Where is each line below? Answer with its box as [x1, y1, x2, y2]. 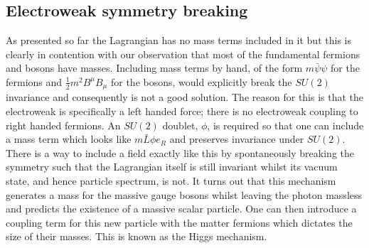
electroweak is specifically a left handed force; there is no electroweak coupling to [6, 104, 358, 119]
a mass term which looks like [6, 131, 132, 146]
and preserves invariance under [169, 131, 304, 146]
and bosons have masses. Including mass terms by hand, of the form [6, 60, 303, 75]
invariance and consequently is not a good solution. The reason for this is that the [6, 90, 364, 104]
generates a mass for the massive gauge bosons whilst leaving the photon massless [6, 187, 363, 202]
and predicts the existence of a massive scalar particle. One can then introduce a [6, 201, 357, 216]
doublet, [162, 117, 198, 132]
